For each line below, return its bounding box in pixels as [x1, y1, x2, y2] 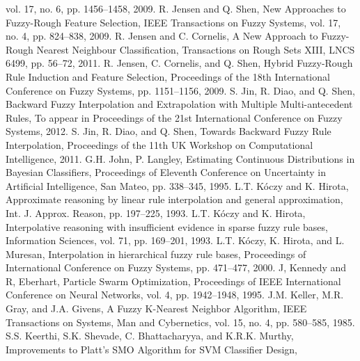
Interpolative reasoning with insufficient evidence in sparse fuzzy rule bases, [6, 219, 328, 234]
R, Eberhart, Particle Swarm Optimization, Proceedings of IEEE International [6, 273, 341, 288]
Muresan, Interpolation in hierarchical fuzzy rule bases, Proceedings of [6, 246, 306, 261]
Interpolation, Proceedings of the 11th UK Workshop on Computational [6, 137, 313, 152]
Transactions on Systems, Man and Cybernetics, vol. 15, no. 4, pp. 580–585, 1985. [6, 314, 355, 329]
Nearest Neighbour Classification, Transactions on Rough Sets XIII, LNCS [36, 42, 355, 56]
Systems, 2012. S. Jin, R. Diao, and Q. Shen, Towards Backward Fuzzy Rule [6, 124, 331, 138]
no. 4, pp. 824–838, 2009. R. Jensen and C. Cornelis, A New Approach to [6, 29, 318, 43]
